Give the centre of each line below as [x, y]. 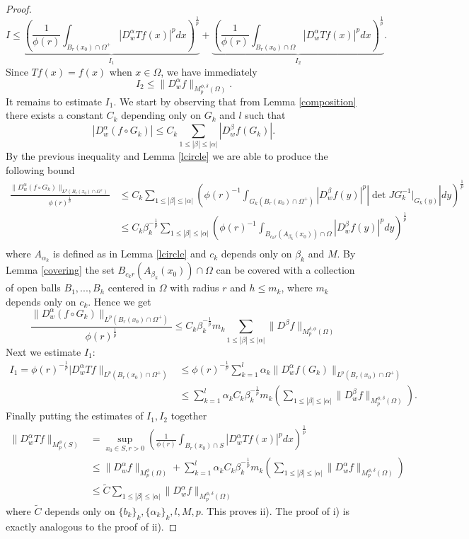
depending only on [161, 115]
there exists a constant [54, 115]
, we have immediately [209, 71]
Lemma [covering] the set [60, 270]
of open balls [33, 288]
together [189, 416]
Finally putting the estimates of [75, 416]
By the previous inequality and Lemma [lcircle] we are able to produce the [167, 156]
